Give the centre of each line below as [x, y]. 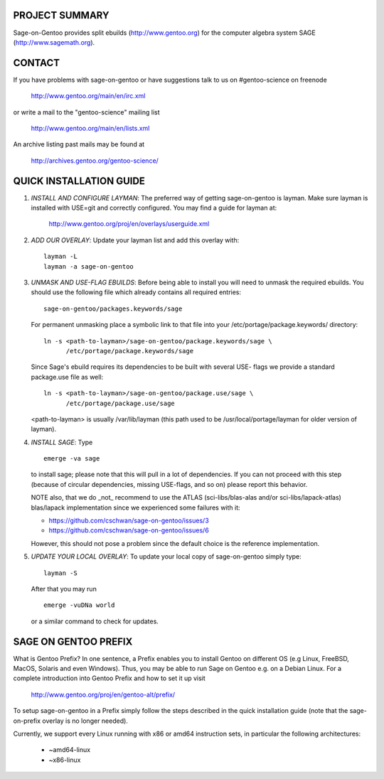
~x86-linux [65, 760]
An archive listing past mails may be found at [79, 144]
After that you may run [64, 589]
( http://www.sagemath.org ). [54, 42]
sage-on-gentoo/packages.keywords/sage [113, 308]
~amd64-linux [70, 750]
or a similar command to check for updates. [95, 621]
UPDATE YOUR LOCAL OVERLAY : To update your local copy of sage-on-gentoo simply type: [166, 557]
